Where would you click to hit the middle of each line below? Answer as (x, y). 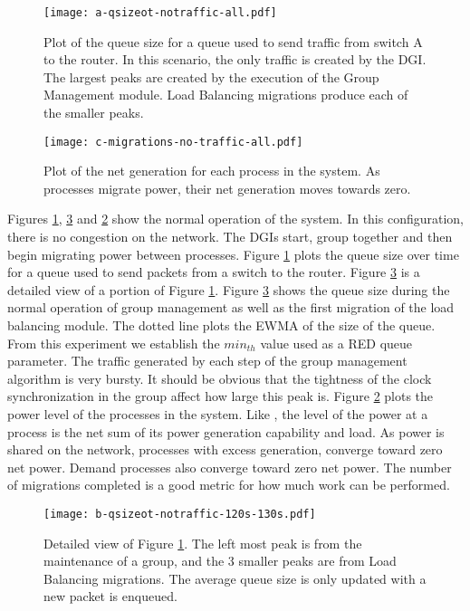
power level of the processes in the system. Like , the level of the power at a (218, 414)
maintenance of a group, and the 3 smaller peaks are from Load (220, 561)
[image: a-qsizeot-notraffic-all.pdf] (160, 13)
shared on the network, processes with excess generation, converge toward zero (225, 449)
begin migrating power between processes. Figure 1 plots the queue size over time (233, 254)
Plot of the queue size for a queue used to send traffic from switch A (233, 41)
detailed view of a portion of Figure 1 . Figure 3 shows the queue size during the (229, 289)
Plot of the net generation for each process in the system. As (212, 171)
